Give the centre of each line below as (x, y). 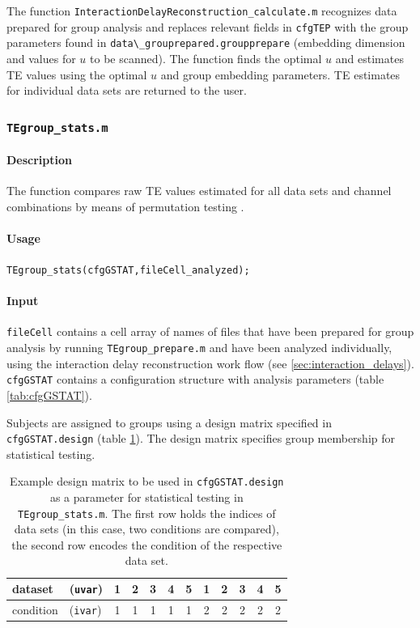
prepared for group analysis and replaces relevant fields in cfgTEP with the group (208, 26)
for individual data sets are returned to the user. (127, 90)
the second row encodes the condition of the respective (147, 544)
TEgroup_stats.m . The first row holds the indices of (147, 513)
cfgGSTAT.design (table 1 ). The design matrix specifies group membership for (201, 438)
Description (40, 159)
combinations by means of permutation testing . (125, 206)
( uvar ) (86, 589)
